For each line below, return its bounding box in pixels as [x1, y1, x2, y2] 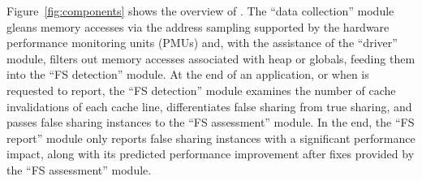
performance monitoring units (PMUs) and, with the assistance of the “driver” [6, 34, 398, 51]
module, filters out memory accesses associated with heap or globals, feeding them [6, 50, 416, 67]
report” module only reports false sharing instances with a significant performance [6, 129, 416, 146]
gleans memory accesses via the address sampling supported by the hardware [6, 18, 390, 35]
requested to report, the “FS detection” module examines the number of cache [6, 81, 396, 98]
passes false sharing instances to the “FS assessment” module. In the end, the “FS [6, 114, 415, 131]
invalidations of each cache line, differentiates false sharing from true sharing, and [6, 97, 412, 114]
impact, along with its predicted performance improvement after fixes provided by [6, 145, 415, 162]
